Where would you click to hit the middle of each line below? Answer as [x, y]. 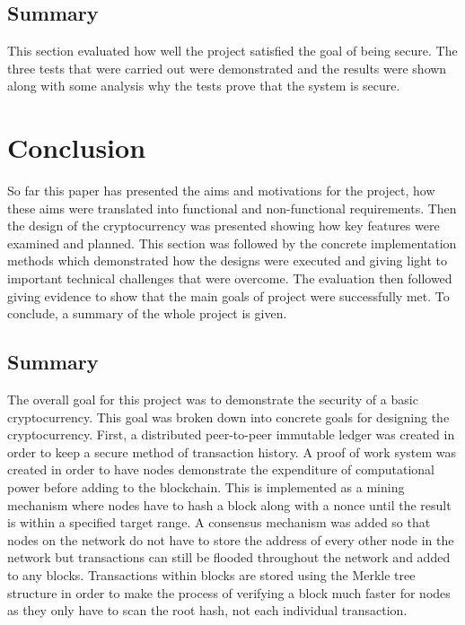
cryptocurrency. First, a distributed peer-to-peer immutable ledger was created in [231, 434]
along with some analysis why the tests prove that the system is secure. [204, 86]
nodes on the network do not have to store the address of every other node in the [231, 539]
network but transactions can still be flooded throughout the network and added [229, 557]
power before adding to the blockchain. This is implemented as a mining [206, 487]
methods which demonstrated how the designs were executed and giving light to [227, 260]
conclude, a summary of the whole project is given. [147, 313]
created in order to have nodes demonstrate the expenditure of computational [221, 469]
